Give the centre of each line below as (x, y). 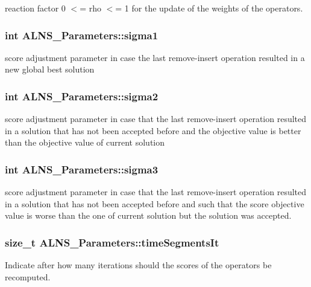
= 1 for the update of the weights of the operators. (209, 8)
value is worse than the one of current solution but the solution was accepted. (148, 215)
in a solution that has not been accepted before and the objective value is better (153, 130)
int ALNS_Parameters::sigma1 (82, 35)
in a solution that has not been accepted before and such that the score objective (155, 203)
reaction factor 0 (35, 8)
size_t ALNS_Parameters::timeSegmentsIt (112, 242)
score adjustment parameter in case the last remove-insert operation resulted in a (155, 57)
